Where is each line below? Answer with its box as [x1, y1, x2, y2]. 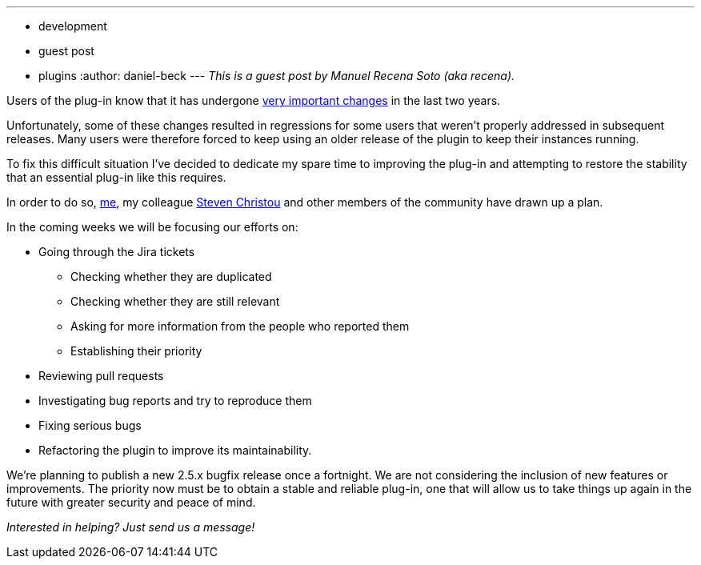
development [38, 19, 107, 33]
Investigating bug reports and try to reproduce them [38, 394, 312, 407]
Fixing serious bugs [38, 419, 142, 432]
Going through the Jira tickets [38, 245, 195, 258]
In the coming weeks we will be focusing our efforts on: [6, 220, 298, 234]
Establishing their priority [70, 344, 202, 358]
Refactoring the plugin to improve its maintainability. [38, 443, 312, 457]
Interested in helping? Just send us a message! [6, 520, 255, 534]
